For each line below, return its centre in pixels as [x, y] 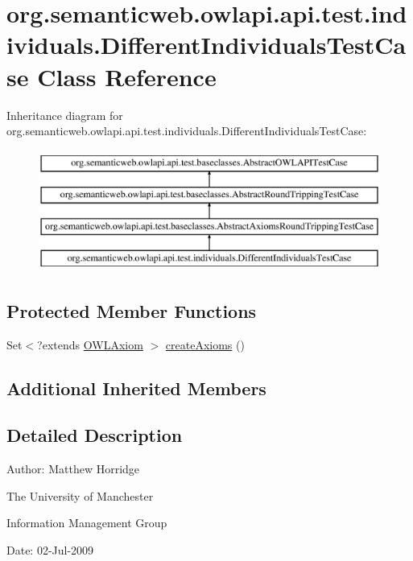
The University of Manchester [80, 495]
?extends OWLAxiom [90, 344]
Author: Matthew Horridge [73, 469]
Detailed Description [95, 435]
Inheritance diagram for [65, 115]
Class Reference [127, 76]
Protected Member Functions [132, 310]
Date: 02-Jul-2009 [50, 550]
